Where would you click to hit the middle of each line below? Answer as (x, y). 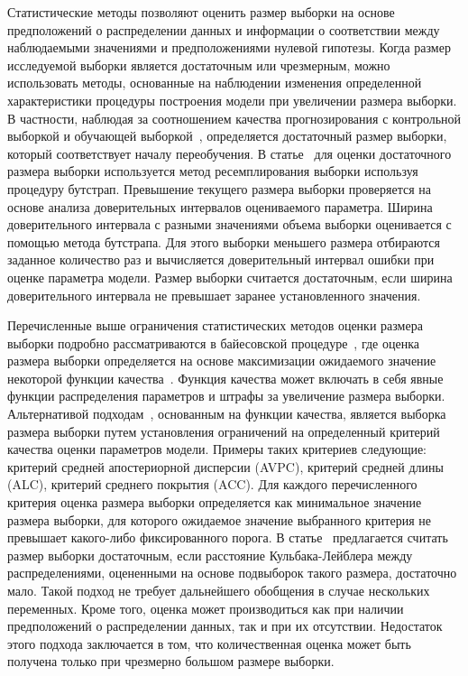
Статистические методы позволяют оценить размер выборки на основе (201, 12)
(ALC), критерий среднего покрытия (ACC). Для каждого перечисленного (212, 484)
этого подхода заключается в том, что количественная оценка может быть (209, 643)
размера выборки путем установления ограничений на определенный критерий (224, 431)
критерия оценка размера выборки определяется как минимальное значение (215, 502)
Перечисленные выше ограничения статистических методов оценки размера (215, 325)
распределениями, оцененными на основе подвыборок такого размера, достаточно (232, 573)
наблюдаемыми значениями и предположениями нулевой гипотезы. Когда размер (229, 47)
